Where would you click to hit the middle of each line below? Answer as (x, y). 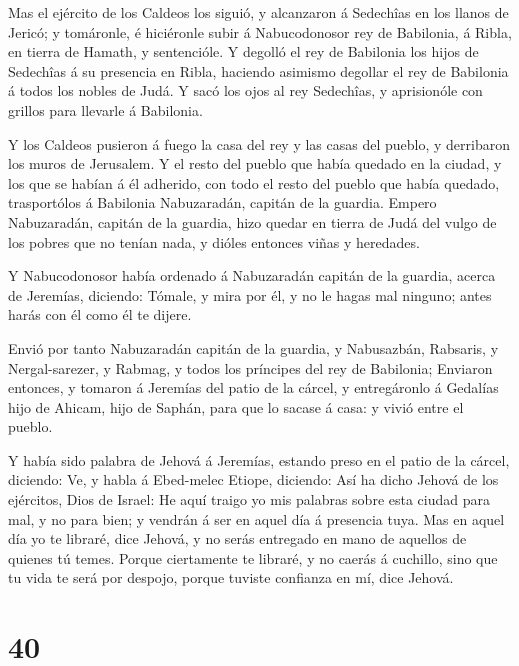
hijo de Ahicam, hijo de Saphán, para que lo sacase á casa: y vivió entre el (236, 406)
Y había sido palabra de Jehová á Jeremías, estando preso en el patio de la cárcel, (259, 459)
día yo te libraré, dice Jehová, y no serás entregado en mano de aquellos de (237, 538)
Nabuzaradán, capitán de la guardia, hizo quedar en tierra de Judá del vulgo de (252, 221)
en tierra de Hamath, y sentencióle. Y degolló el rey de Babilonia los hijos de (243, 51)
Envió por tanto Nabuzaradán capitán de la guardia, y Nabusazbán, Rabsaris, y (253, 347)
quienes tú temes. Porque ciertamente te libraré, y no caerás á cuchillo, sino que (253, 557)
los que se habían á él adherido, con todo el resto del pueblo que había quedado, (254, 182)
